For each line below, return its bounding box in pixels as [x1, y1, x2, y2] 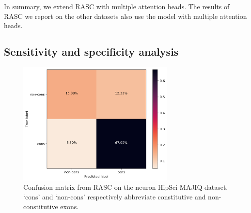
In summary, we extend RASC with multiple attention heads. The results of [4, 1, 230, 11]
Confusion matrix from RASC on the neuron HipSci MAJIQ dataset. [23, 182, 228, 192]
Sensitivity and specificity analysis [4, 44, 179, 59]
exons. [60, 201, 79, 211]
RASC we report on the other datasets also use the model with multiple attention [4, 11, 247, 21]
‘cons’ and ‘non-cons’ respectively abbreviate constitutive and [23, 192, 206, 201]
